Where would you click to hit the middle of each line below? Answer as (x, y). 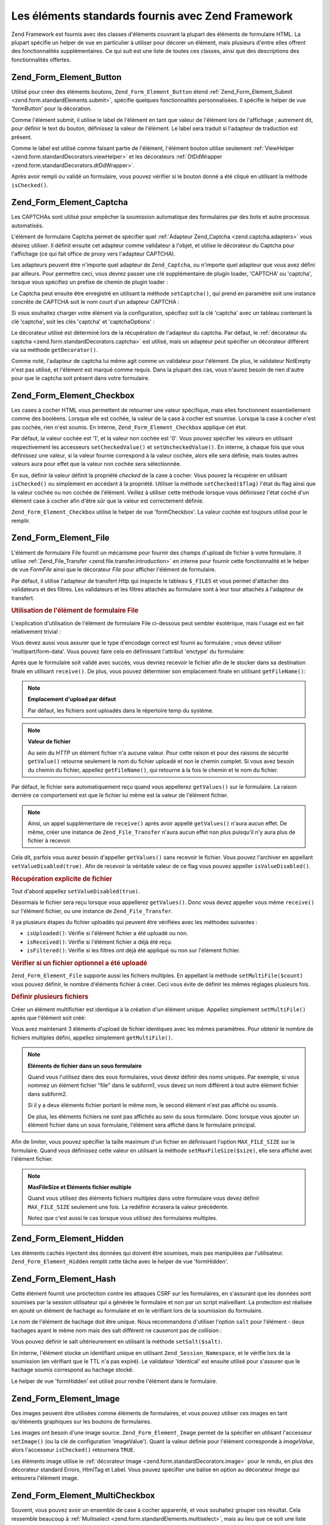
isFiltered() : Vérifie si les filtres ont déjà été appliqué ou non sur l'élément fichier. (133, 950)
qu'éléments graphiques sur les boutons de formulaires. (81, 1422)
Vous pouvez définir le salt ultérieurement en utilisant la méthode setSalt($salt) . (117, 1341)
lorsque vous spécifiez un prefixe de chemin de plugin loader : (90, 282)
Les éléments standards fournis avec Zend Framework (152, 16)
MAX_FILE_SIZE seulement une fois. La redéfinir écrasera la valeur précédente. (128, 1207)
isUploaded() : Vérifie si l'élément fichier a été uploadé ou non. (107, 933)
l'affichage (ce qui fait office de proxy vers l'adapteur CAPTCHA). (94, 254)
